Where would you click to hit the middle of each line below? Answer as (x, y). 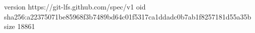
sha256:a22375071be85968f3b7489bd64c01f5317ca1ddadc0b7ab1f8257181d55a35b (128, 16)
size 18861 (20, 26)
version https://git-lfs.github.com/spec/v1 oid (75, 6)
